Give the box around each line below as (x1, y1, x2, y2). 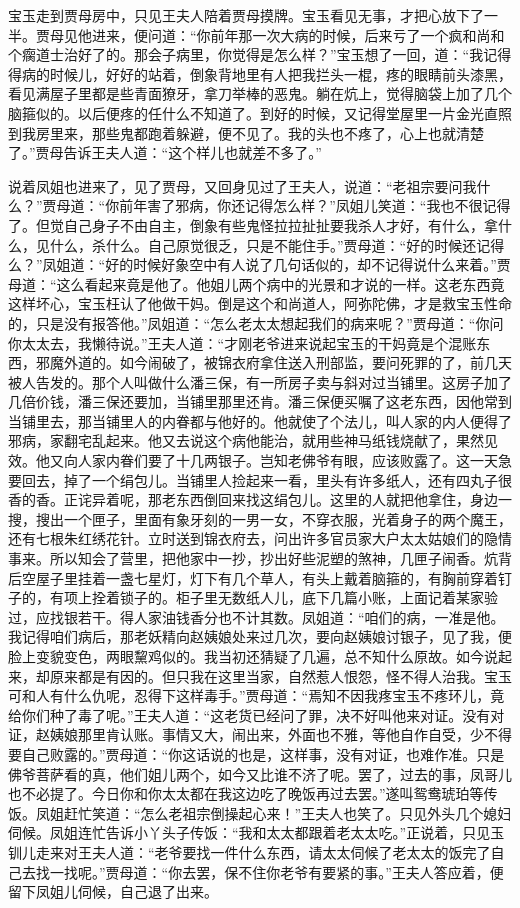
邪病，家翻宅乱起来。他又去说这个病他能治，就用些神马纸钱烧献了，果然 (8, 430, 484, 451)
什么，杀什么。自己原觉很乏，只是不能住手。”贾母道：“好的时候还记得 (49, 234, 505, 255)
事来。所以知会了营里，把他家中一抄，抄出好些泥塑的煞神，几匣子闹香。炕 (8, 548, 498, 569)
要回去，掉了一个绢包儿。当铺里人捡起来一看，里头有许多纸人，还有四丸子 (8, 469, 498, 490)
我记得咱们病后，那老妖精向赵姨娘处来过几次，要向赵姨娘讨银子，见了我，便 (8, 626, 512, 647)
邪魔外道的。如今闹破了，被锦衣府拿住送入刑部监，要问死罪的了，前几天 (35, 352, 512, 373)
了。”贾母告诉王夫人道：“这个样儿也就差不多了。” (8, 142, 322, 163)
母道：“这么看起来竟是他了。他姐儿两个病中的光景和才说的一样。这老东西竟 (8, 273, 505, 294)
